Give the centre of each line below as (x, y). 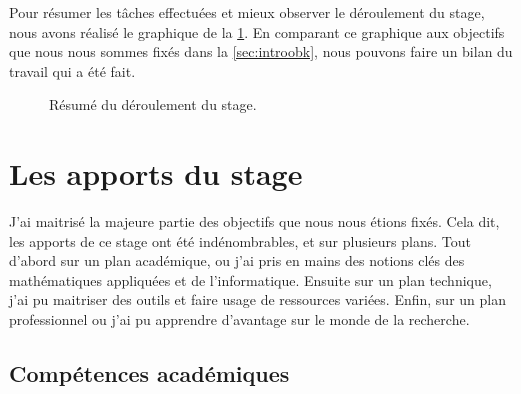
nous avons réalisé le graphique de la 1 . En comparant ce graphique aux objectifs (257, 31)
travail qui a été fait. (72, 70)
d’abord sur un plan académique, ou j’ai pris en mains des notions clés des (237, 260)
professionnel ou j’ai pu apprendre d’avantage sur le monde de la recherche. (239, 319)
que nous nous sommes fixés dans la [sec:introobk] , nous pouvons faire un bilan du (261, 51)
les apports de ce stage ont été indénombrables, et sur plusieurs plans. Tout (240, 240)
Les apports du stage (156, 173)
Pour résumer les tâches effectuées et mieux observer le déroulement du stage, (247, 12)
